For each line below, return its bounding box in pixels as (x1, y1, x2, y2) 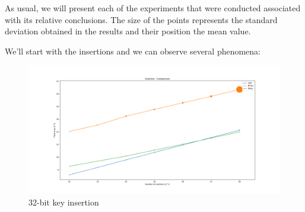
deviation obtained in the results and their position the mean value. (5, 25, 251, 37)
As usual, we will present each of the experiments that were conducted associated (5, 2, 301, 14)
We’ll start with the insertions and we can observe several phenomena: (5, 44, 261, 57)
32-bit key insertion (28, 195, 99, 208)
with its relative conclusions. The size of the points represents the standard (5, 13, 278, 25)
